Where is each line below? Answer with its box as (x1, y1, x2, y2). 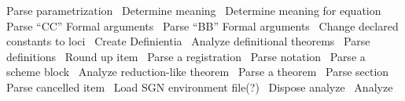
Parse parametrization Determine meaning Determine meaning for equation (6, 2, 381, 18)
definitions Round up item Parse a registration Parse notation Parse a (6, 48, 366, 64)
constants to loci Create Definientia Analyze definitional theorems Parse (6, 33, 370, 49)
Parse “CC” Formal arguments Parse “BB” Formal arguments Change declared (6, 17, 399, 34)
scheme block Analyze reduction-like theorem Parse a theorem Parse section (6, 63, 389, 80)
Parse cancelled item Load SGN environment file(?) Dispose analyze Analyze (6, 78, 393, 95)
